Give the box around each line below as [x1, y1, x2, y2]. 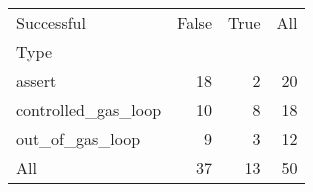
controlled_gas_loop [16, 98, 162, 121]
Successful [16, 11, 86, 34]
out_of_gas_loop [16, 127, 141, 150]
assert [16, 69, 57, 92]
